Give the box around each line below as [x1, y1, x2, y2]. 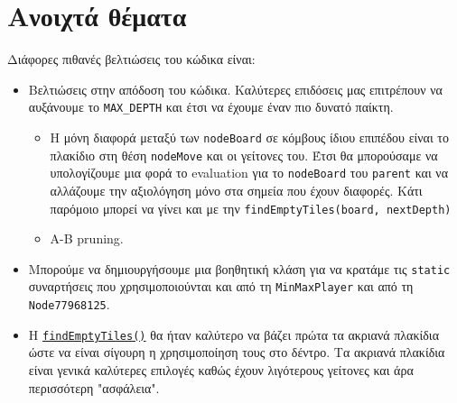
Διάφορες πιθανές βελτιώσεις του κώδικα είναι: [7, 50, 256, 69]
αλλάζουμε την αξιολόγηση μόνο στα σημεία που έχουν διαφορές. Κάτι [50, 180, 423, 199]
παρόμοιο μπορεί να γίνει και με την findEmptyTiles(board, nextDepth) [50, 198, 452, 217]
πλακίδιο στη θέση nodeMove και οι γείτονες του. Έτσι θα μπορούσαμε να [50, 145, 438, 164]
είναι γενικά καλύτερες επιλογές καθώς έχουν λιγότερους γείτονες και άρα [28, 361, 414, 379]
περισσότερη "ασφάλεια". [28, 378, 160, 397]
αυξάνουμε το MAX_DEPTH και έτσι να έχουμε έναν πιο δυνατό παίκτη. [28, 97, 394, 116]
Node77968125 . [28, 295, 110, 314]
